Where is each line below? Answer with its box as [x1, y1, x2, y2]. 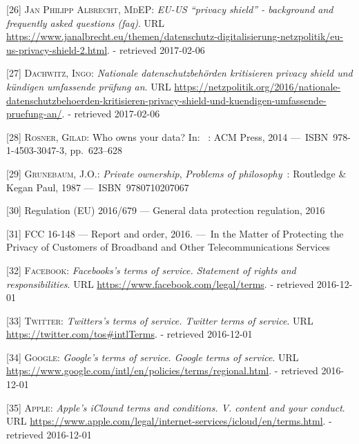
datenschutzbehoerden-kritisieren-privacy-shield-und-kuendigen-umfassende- [6, 93, 327, 107]
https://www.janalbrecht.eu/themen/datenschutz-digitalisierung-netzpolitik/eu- [6, 29, 344, 44]
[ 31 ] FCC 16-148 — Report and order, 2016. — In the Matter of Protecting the [6, 226, 344, 240]
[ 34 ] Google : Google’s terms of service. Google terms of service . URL [6, 349, 299, 364]
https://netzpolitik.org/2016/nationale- [174, 79, 341, 93]
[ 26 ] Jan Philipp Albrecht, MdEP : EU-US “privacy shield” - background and [6, 2, 333, 16]
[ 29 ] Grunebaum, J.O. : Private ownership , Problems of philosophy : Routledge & [6, 166, 347, 180]
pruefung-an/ [6, 106, 62, 121]
